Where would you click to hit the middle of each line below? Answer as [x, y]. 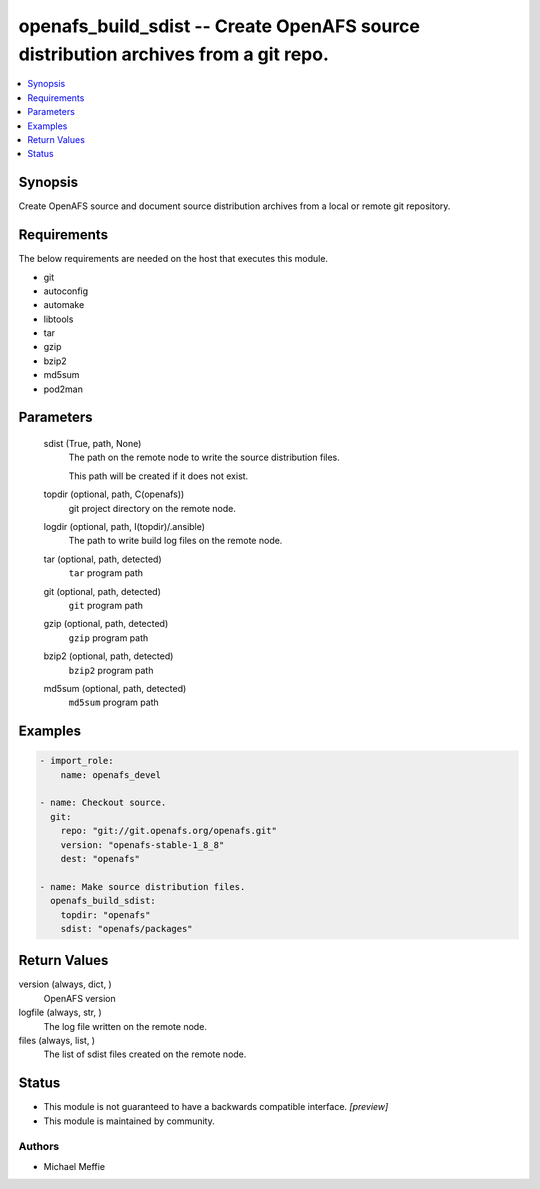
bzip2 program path [111, 670]
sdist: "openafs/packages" [127, 928]
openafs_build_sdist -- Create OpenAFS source [219, 26]
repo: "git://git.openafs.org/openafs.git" [168, 831]
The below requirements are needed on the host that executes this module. [173, 259]
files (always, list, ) [56, 1041]
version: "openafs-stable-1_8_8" [142, 844]
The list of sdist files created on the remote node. [145, 1054]
